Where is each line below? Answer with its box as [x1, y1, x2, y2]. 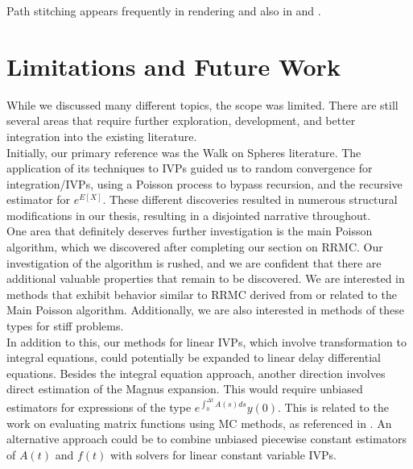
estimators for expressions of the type [6, 399, 192, 416]
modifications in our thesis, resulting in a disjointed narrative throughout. [6, 206, 371, 223]
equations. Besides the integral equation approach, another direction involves [6, 364, 386, 381]
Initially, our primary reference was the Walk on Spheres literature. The [6, 143, 361, 160]
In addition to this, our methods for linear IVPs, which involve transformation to [6, 333, 407, 350]
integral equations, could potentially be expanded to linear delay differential [6, 349, 381, 366]
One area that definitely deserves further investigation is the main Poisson [6, 222, 373, 239]
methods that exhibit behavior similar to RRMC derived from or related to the [6, 285, 397, 302]
